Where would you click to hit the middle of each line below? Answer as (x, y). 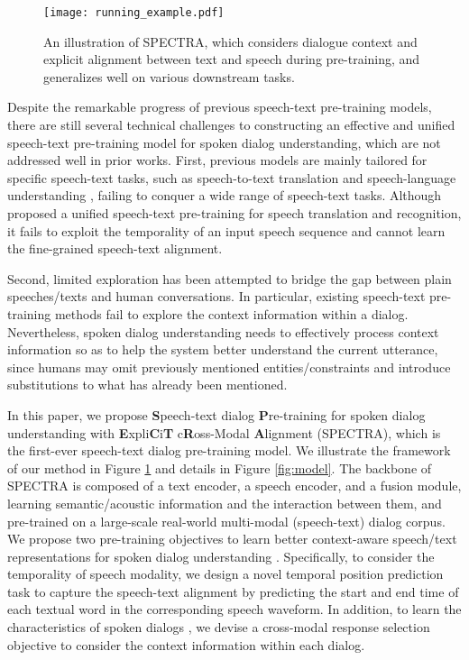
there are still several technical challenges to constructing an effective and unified (231, 125)
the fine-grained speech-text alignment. (115, 248)
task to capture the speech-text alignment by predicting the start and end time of (233, 591)
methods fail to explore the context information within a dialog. (231, 313)
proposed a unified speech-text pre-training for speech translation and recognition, (234, 213)
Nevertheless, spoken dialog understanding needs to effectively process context (223, 331)
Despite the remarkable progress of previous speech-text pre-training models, (220, 107)
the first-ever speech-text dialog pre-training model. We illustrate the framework (229, 450)
